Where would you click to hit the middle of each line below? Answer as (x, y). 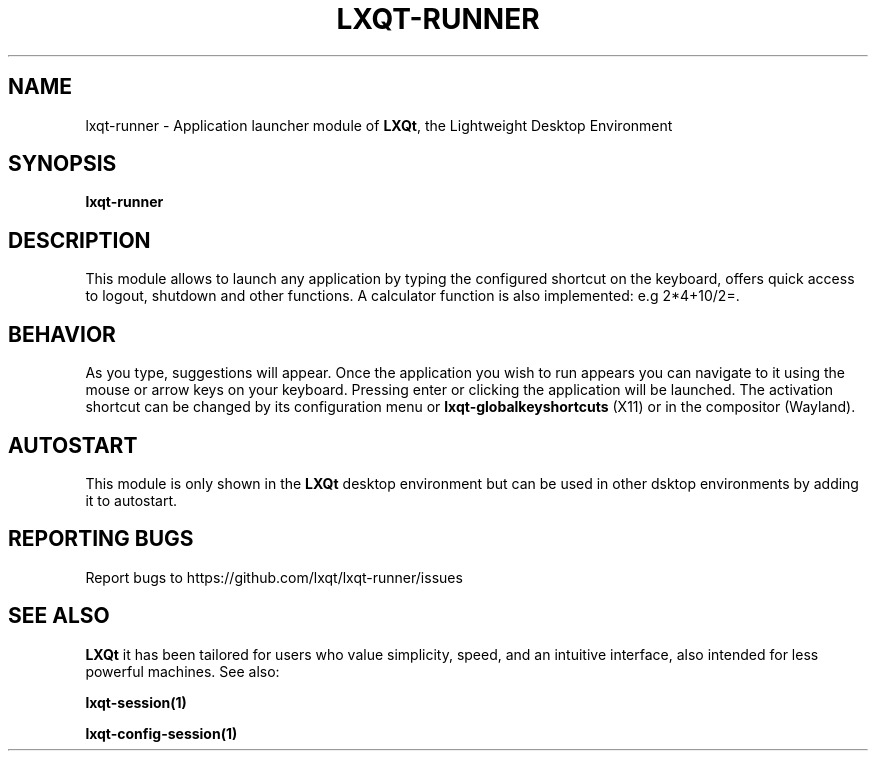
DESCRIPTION (79, 240)
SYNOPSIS (62, 164)
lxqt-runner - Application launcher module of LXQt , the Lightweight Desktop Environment (379, 125)
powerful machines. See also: (182, 671)
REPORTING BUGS (101, 539)
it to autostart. (131, 500)
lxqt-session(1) (136, 702)
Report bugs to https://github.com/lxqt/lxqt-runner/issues (274, 577)
